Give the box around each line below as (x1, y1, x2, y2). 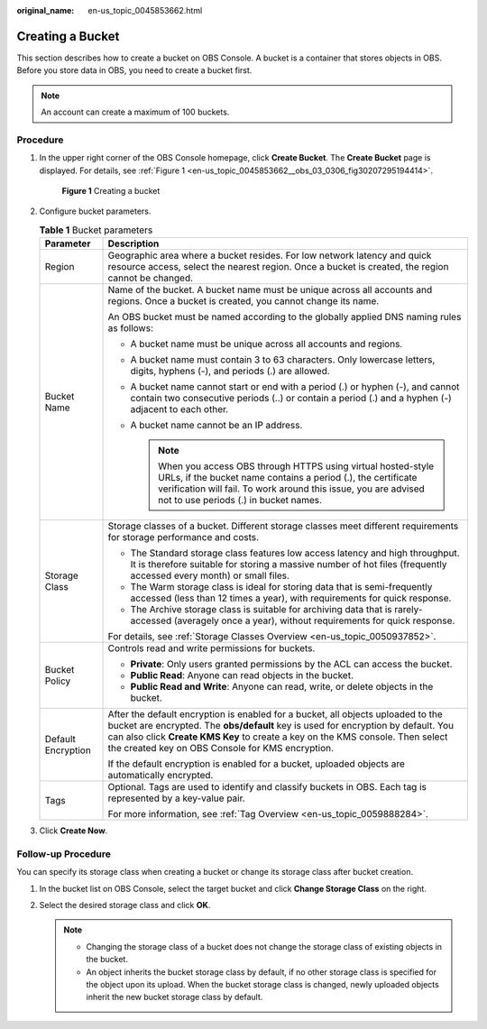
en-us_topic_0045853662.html (87, 5, 203, 15)
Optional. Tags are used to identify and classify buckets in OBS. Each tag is (107, 781, 427, 794)
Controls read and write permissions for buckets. (107, 642, 316, 655)
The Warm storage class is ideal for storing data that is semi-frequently (130, 581, 433, 593)
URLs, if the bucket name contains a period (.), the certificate (158, 472, 418, 484)
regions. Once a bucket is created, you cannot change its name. (107, 295, 380, 308)
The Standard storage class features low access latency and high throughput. (130, 547, 460, 559)
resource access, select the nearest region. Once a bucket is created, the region (107, 261, 449, 273)
